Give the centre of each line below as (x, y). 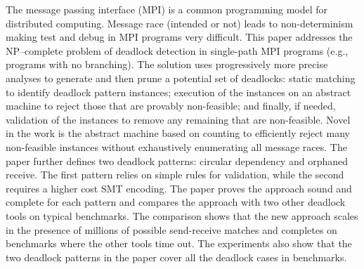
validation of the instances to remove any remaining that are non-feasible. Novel (178, 119)
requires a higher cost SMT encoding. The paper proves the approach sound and (179, 188)
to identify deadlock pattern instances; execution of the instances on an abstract (178, 92)
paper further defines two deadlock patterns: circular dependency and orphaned (177, 160)
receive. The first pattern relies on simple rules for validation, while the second (175, 175)
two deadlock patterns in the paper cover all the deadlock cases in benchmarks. (176, 257)
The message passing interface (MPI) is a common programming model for (167, 9)
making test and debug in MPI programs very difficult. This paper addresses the (179, 37)
